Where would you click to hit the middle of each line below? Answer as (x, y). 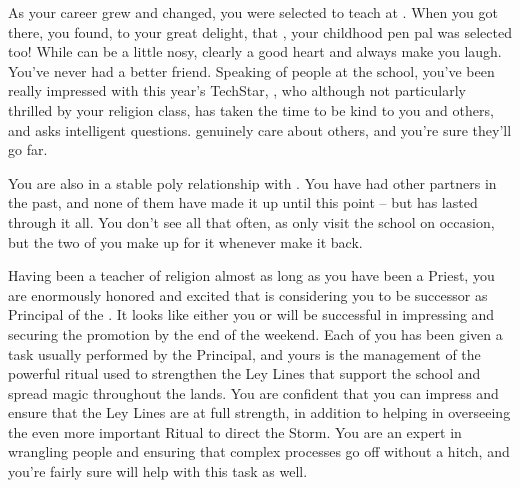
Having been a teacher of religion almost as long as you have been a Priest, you (251, 275)
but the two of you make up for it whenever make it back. (185, 241)
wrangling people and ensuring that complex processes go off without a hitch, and (259, 451)
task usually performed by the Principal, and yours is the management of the (244, 353)
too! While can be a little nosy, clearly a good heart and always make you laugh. (255, 51)
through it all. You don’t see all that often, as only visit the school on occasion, (251, 221)
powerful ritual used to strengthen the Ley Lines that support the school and (244, 373)
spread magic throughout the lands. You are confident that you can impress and (253, 392)
